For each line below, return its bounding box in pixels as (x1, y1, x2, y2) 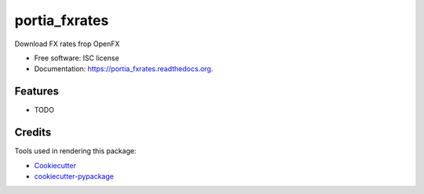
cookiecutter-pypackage (34, 171, 114, 181)
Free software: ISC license (34, 53, 119, 63)
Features (14, 84, 59, 98)
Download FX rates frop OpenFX (14, 39, 120, 48)
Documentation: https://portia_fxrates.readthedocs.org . (34, 64, 214, 74)
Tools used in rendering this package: (14, 146, 137, 156)
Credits (14, 126, 52, 139)
